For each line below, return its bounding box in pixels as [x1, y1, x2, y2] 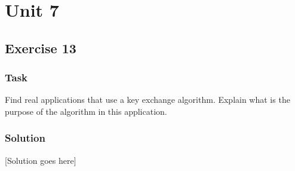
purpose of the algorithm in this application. [5, 105, 167, 117]
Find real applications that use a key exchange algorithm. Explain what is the [5, 93, 290, 106]
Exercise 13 [5, 38, 76, 57]
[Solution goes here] [5, 154, 76, 166]
